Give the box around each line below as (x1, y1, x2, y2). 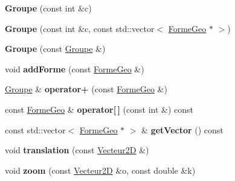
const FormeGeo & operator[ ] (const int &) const (5, 103, 193, 115)
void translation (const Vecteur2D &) (5, 144, 149, 156)
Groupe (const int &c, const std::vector (5, 22, 155, 34)
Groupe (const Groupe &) (5, 42, 106, 55)
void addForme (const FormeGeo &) (5, 62, 144, 75)
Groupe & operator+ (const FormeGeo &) (5, 83, 167, 95)
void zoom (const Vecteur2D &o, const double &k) (5, 164, 196, 176)
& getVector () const (141, 123, 224, 136)
